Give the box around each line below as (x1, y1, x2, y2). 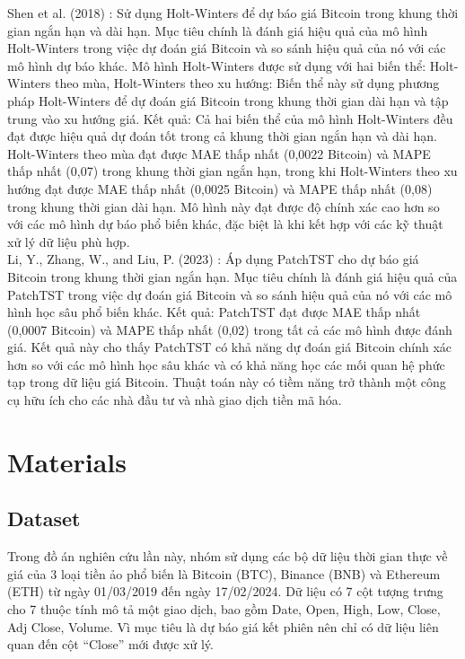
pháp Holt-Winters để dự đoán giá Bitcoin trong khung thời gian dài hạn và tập (7, 91, 449, 110)
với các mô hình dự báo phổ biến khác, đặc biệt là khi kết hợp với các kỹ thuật (7, 215, 443, 233)
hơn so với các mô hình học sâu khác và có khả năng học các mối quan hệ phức (7, 355, 445, 373)
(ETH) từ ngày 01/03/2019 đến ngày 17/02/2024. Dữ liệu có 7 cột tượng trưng (7, 582, 443, 601)
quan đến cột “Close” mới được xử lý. (7, 635, 214, 654)
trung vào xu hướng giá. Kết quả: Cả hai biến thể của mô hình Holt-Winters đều (7, 109, 453, 127)
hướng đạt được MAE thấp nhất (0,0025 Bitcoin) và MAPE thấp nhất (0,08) (7, 179, 433, 198)
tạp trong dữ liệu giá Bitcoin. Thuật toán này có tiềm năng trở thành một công (7, 373, 446, 391)
